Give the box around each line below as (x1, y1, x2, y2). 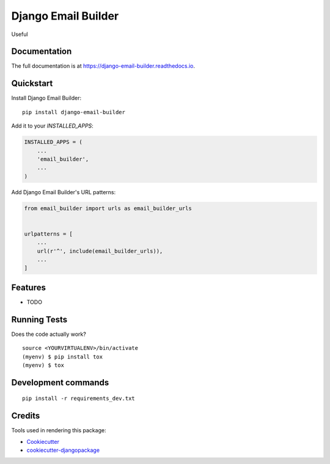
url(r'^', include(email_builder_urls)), (37, 247, 163, 255)
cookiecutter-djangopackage (26, 446, 100, 454)
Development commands (11, 377, 109, 388)
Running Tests (11, 314, 67, 325)
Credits (11, 411, 40, 421)
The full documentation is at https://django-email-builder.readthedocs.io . (11, 62, 196, 70)
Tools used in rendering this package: (11, 427, 106, 434)
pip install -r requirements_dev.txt (22, 395, 136, 402)
